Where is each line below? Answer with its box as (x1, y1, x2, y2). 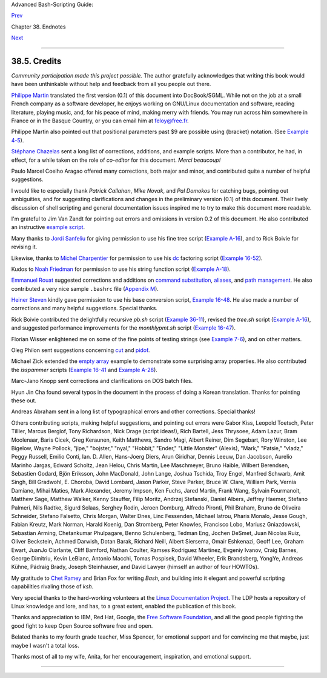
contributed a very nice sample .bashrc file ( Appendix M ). (11, 285, 159, 292)
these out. (11, 397, 36, 404)
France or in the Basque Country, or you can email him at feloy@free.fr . (11, 117, 189, 124)
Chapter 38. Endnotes (11, 23, 66, 30)
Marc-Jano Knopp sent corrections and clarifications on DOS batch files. (11, 377, 193, 385)
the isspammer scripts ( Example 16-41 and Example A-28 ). (11, 366, 157, 373)
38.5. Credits (11, 56, 62, 66)
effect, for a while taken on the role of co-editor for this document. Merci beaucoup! (11, 156, 221, 164)
